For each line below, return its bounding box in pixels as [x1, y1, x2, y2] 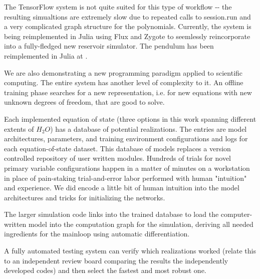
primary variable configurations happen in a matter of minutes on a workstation [4, 162, 250, 173]
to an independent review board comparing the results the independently [4, 255, 228, 265]
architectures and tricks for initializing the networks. [4, 192, 165, 202]
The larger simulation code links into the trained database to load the [4, 209, 219, 219]
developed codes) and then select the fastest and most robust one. [4, 265, 206, 275]
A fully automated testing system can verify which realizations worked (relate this [4, 245, 256, 256]
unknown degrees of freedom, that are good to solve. [4, 97, 165, 107]
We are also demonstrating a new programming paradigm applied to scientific [4, 67, 243, 78]
